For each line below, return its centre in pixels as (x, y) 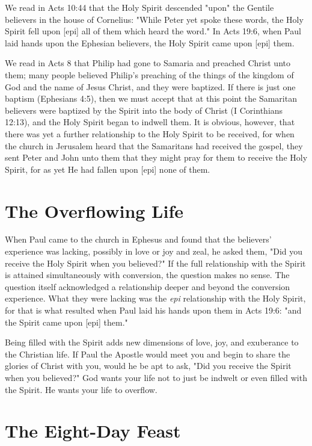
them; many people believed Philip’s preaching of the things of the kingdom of (149, 74)
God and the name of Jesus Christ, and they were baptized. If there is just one (150, 86)
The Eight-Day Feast (93, 431)
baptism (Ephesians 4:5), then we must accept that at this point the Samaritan (151, 98)
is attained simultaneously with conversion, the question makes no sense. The (147, 275)
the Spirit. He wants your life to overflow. (81, 389)
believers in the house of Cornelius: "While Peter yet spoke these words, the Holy (154, 19)
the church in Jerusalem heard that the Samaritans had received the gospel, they (154, 145)
